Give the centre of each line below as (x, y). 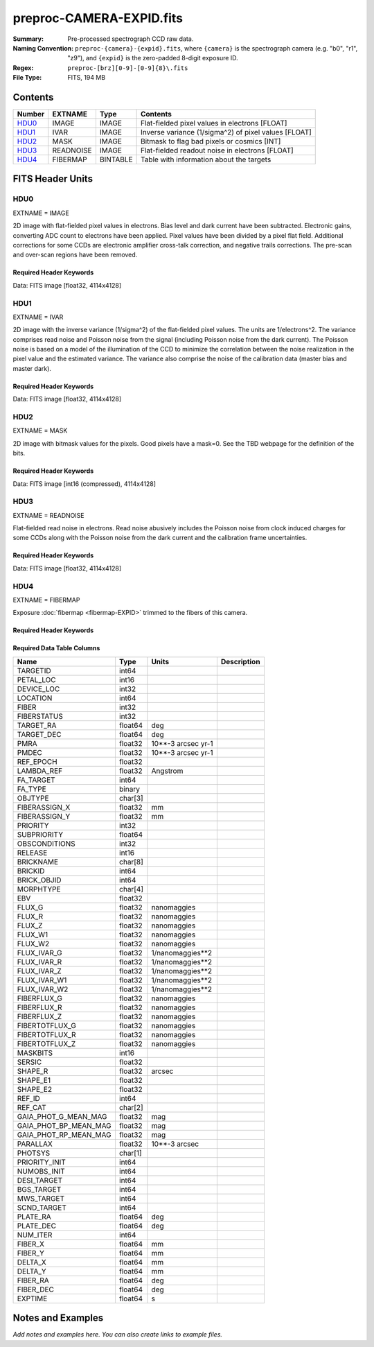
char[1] (130, 1153)
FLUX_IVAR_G (39, 953)
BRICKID (31, 871)
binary (129, 789)
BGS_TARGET (39, 1189)
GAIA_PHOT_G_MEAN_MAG (62, 1116)
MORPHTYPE (39, 889)
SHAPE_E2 (34, 1089)
